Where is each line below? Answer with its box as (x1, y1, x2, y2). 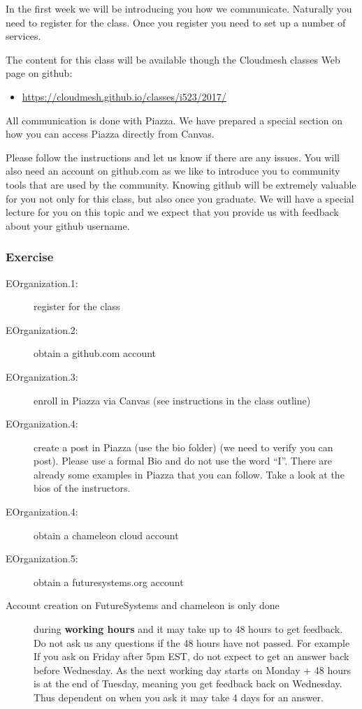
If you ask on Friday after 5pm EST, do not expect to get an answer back (34, 649, 349, 664)
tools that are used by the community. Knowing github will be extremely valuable (6, 177, 356, 191)
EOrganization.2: (6, 322, 78, 337)
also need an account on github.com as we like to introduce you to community (6, 163, 340, 178)
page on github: (6, 66, 73, 80)
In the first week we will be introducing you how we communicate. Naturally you (6, 1, 352, 15)
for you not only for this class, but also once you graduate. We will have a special (6, 191, 354, 205)
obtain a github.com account (34, 346, 157, 360)
